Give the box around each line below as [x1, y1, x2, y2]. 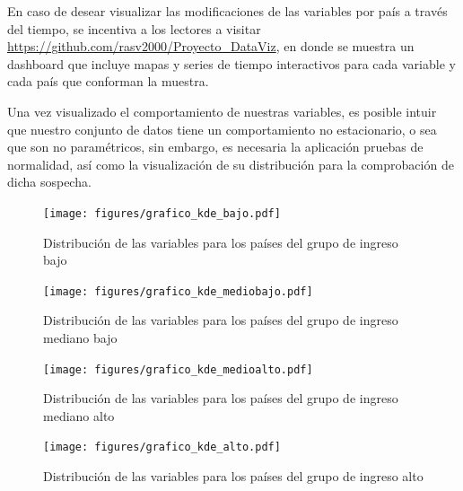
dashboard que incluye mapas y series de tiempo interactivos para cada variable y [7, 54, 456, 73]
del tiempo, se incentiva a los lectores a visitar [7, 19, 261, 38]
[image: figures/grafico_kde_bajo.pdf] [43, 206, 281, 220]
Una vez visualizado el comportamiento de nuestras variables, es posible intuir [7, 101, 437, 120]
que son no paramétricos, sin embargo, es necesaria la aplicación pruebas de [7, 137, 424, 156]
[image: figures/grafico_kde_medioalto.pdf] [43, 363, 313, 376]
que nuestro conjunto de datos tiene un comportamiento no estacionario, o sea [7, 119, 437, 138]
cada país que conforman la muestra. [7, 72, 209, 91]
